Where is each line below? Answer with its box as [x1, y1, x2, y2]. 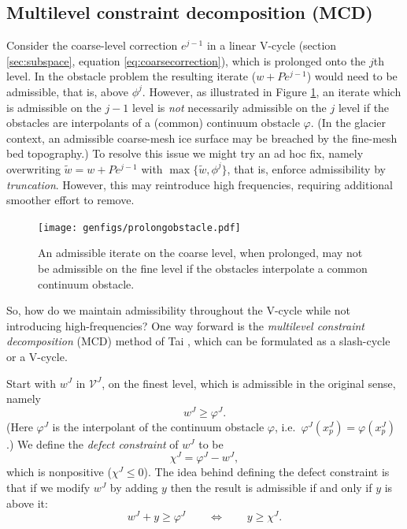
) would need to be [306, 68, 398, 84]
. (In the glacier [310, 114, 387, 131]
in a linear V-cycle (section [206, 37, 337, 54]
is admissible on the [6, 99, 102, 115]
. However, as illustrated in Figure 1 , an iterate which [142, 83, 401, 99]
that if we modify [6, 479, 91, 496]
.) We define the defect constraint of [6, 435, 179, 452]
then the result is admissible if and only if [170, 479, 372, 496]
